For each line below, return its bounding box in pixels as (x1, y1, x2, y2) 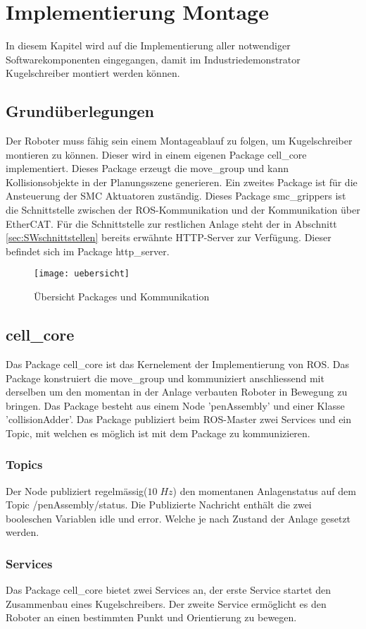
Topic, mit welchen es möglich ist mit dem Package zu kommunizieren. (6, 425, 310, 440)
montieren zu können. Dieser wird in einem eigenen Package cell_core (6, 147, 307, 161)
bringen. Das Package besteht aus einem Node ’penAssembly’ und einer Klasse (6, 398, 345, 413)
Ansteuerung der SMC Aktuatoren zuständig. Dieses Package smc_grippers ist (6, 188, 346, 203)
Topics (6, 456, 43, 473)
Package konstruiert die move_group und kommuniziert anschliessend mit (6, 370, 324, 385)
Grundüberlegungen (6, 100, 154, 122)
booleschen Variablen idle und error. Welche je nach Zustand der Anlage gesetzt (6, 511, 351, 525)
